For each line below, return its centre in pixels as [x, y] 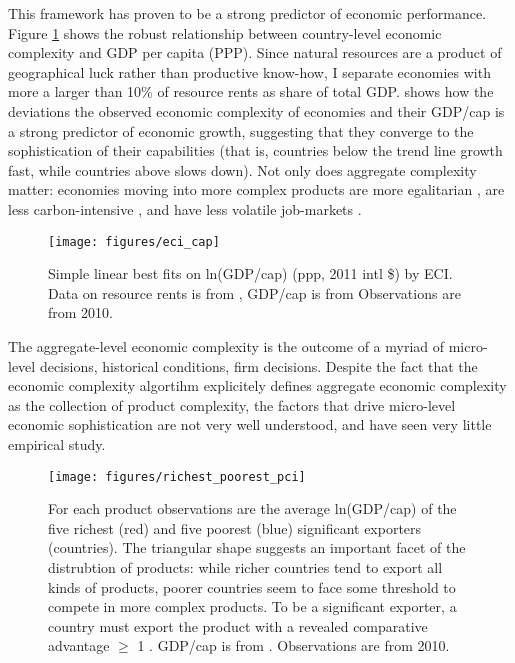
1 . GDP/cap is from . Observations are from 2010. [293, 645]
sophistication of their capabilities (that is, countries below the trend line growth [255, 150]
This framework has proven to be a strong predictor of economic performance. [247, 13]
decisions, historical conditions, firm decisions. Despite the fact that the [258, 365]
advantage [79, 645]
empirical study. [57, 443]
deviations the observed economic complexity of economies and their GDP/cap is [256, 110]
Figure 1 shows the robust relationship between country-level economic [225, 32]
